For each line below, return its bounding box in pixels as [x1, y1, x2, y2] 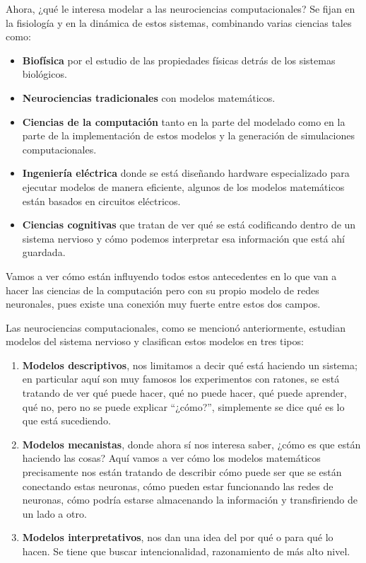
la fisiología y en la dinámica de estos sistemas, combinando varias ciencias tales [6, 15, 352, 30]
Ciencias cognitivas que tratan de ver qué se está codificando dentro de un [22, 217, 356, 232]
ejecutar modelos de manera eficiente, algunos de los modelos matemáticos [22, 179, 345, 194]
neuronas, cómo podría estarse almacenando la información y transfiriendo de [22, 492, 358, 507]
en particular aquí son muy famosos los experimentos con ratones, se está [22, 371, 340, 386]
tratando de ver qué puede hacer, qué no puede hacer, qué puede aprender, [22, 385, 347, 400]
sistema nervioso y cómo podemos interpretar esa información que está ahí [22, 231, 345, 245]
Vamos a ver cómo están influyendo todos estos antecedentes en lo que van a [6, 268, 337, 283]
